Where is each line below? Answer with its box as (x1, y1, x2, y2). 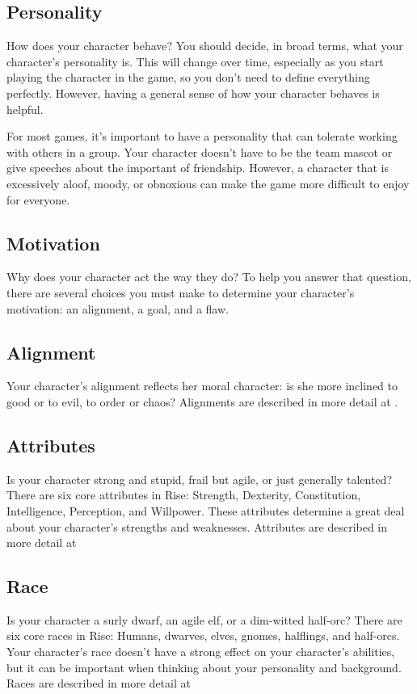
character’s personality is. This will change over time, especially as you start (6, 53, 384, 69)
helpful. (6, 100, 44, 117)
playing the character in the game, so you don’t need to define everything (6, 69, 370, 86)
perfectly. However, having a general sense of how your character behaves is (6, 84, 380, 101)
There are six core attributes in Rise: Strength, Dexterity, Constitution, (6, 486, 361, 503)
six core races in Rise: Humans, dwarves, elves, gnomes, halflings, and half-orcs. (6, 627, 400, 644)
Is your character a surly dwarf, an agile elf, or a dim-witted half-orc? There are (6, 611, 402, 628)
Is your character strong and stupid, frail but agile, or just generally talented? (6, 470, 393, 487)
